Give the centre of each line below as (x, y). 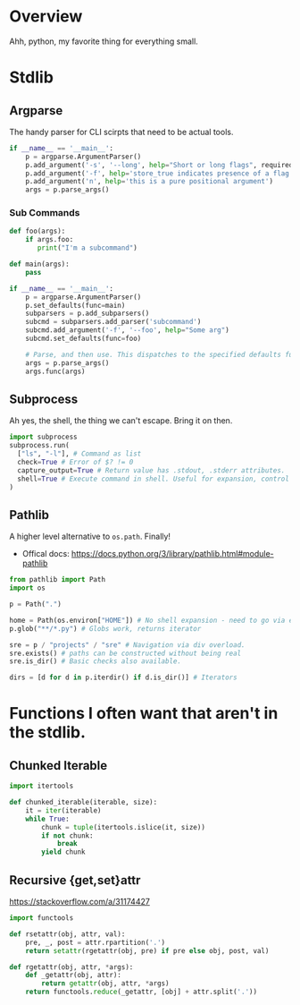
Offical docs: (46, 554)
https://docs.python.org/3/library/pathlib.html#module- (172, 554)
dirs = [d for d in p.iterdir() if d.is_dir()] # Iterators (124, 677)
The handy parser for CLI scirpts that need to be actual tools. (121, 132)
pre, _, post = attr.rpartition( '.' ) (96, 942)
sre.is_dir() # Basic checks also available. (95, 661)
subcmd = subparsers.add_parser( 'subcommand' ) (113, 322)
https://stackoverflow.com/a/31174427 (79, 902)
